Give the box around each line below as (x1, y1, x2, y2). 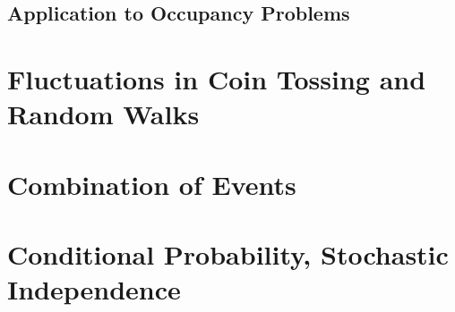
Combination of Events (7, 165, 296, 202)
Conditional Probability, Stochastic (7, 235, 449, 272)
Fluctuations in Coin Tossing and (7, 60, 426, 97)
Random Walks (7, 96, 200, 132)
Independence (7, 271, 181, 308)
